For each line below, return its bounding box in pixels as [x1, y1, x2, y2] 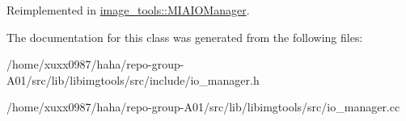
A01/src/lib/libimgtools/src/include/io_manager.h [6, 71, 260, 88]
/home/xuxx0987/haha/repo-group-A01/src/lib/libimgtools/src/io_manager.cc [6, 98, 400, 115]
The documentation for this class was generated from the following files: [6, 28, 363, 45]
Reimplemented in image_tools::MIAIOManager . [6, 2, 250, 18]
